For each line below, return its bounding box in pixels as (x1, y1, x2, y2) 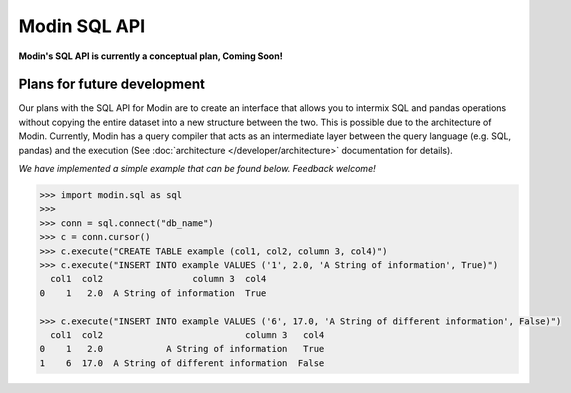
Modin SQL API (18, 15, 146, 37)
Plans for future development (18, 76, 205, 93)
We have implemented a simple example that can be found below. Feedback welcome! (18, 163, 376, 175)
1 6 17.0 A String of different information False (39, 357, 325, 369)
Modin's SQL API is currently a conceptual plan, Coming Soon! (18, 50, 284, 62)
